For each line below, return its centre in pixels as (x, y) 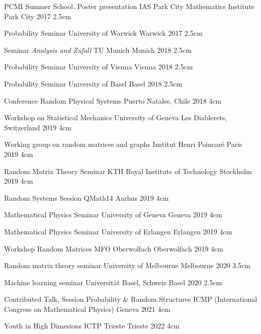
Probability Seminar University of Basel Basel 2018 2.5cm (93, 83)
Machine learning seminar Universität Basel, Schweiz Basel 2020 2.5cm (113, 282)
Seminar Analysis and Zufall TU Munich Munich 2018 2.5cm (98, 50)
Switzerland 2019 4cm (38, 127)
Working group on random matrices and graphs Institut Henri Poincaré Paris (123, 144)
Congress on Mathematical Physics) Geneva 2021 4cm (87, 309)
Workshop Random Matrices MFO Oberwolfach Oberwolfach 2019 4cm (114, 248)
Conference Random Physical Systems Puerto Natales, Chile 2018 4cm (113, 100)
